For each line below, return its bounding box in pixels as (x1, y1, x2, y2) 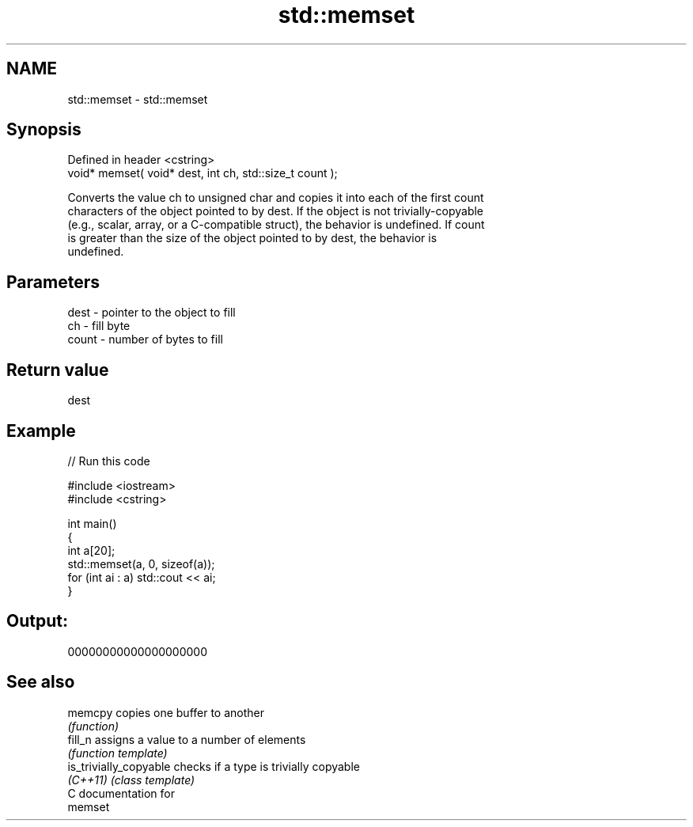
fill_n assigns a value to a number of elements (67, 732, 306, 746)
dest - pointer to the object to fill (67, 305, 236, 320)
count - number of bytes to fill (67, 332, 223, 347)
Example (6, 420, 76, 441)
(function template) (67, 745, 168, 760)
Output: (6, 611, 68, 632)
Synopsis (6, 119, 81, 140)
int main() (67, 516, 117, 530)
